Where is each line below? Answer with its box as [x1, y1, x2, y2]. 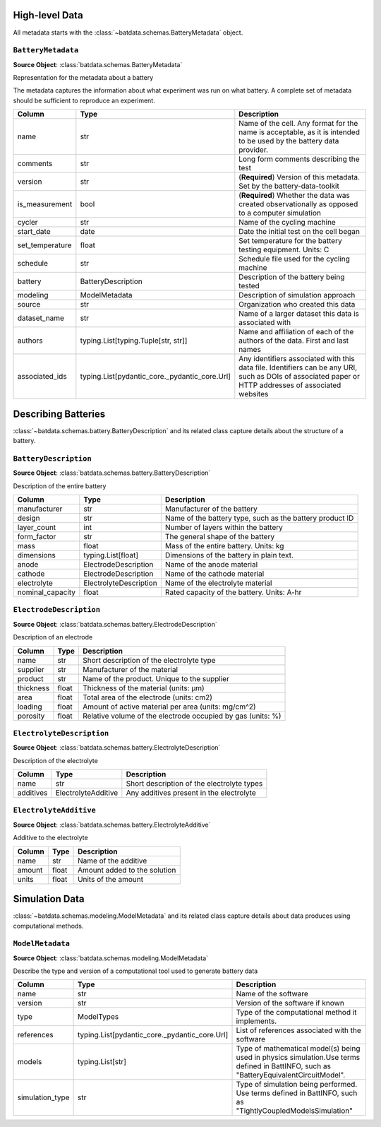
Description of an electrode [13, 633, 93, 642]
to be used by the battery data [238, 136, 339, 146]
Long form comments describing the [238, 154, 360, 164]
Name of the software [236, 989, 308, 999]
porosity [17, 711, 45, 721]
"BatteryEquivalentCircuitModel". [236, 1070, 346, 1080]
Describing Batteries [13, 408, 106, 420]
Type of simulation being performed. [236, 1080, 358, 1090]
